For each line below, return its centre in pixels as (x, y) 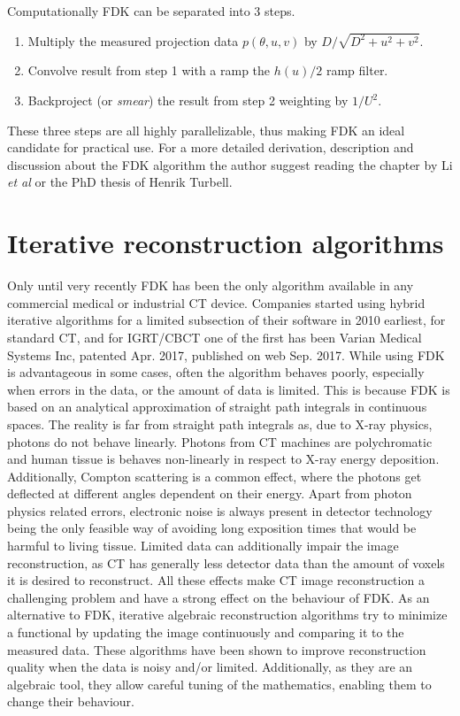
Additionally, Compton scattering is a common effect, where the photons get (215, 476)
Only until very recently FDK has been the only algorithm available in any (211, 285)
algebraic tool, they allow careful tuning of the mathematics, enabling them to (219, 684)
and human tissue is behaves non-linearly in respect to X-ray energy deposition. (223, 459)
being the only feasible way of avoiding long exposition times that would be (212, 528)
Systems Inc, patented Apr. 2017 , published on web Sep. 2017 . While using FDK (226, 354)
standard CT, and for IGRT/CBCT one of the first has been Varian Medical (215, 337)
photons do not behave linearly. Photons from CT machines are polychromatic (220, 441)
